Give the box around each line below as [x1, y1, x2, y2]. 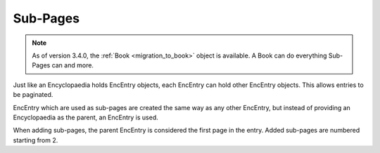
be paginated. [13, 91, 53, 99]
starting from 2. [13, 135, 58, 144]
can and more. [51, 61, 94, 69]
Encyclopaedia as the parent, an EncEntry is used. [13, 113, 158, 121]
